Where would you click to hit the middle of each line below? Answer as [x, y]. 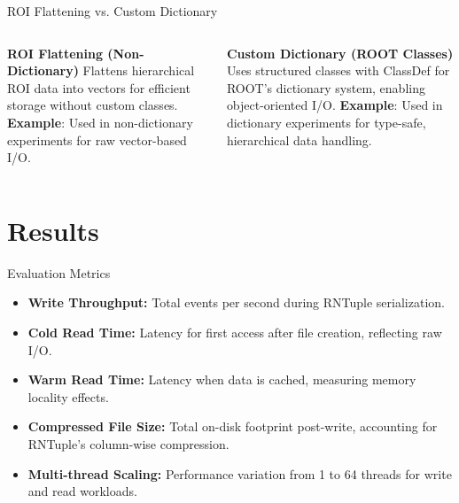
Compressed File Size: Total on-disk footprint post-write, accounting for [233, 426]
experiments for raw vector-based [97, 139]
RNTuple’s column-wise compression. [128, 444]
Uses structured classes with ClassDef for [338, 70]
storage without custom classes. [93, 105]
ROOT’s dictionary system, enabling [326, 87]
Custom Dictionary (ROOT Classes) [340, 53]
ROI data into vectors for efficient [99, 87]
